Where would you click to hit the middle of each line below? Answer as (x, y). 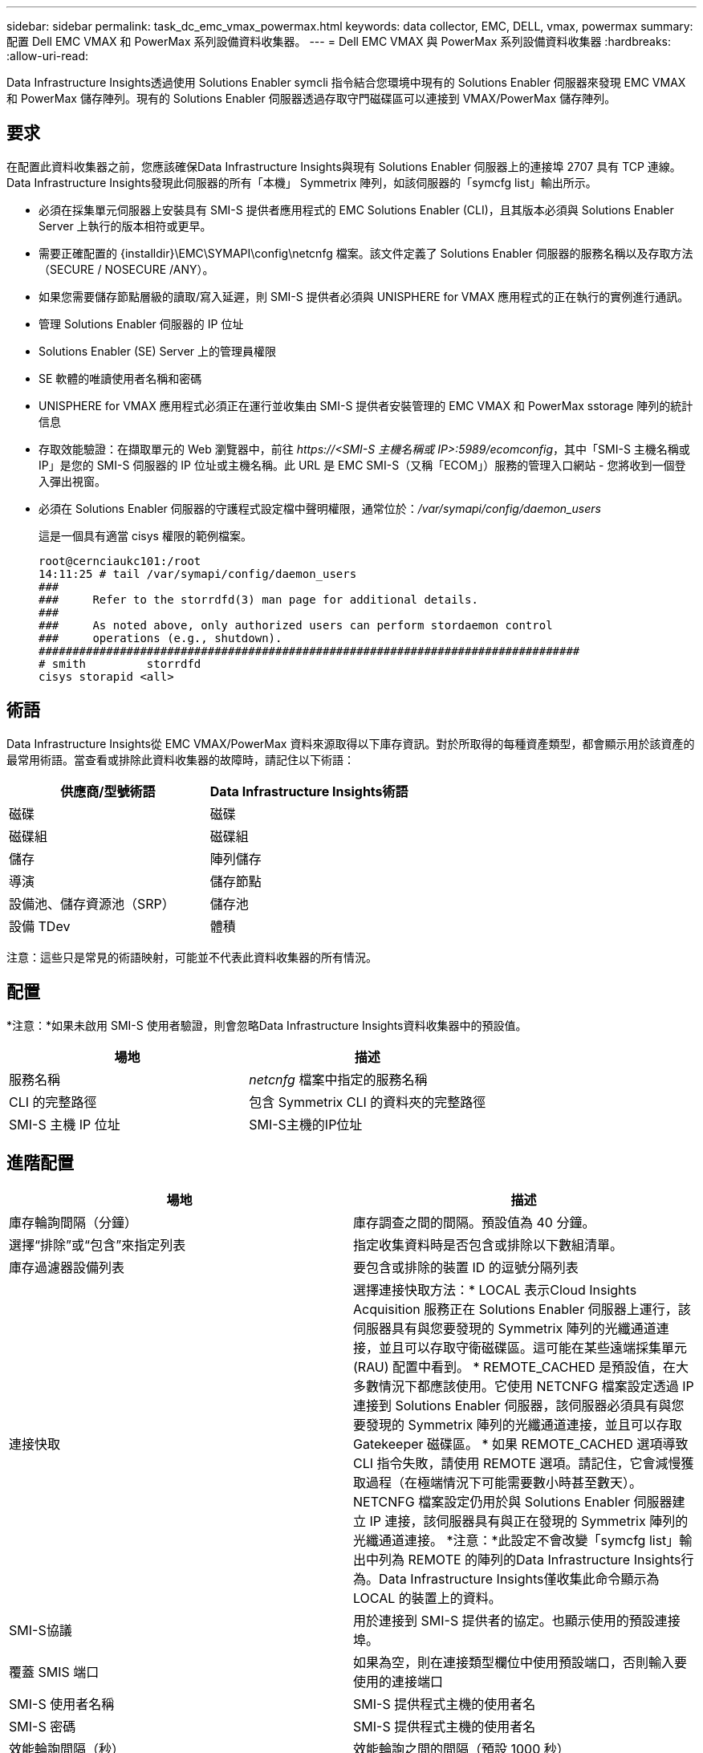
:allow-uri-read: (48, 56)
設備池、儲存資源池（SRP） (92, 903)
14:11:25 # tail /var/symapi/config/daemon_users (198, 573)
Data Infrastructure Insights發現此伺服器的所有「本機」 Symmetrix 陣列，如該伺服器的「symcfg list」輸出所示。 (302, 182)
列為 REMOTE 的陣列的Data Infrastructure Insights (530, 1560)
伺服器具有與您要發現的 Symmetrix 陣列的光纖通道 (505, 1329)
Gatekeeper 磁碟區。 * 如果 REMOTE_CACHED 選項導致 (521, 1444)
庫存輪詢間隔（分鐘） (73, 1223)
